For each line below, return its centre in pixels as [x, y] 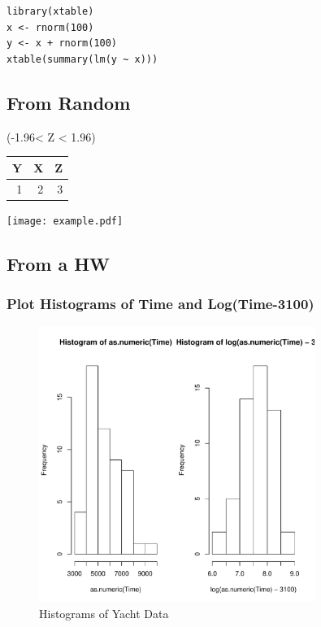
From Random [69, 102]
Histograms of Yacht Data [104, 614]
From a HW [59, 263]
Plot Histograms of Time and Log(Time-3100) [160, 303]
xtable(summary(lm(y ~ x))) [82, 59]
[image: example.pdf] [65, 221]
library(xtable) [50, 11]
